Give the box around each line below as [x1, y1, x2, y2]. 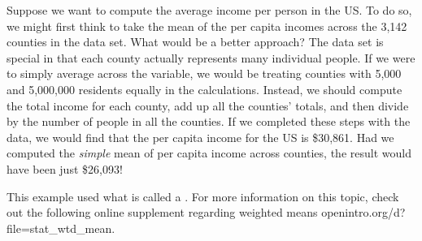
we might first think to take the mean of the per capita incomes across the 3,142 [7, 17, 407, 34]
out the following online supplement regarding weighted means [7, 204, 318, 221]
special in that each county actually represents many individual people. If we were [7, 49, 415, 66]
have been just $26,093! [7, 160, 123, 177]
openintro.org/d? [321, 204, 406, 221]
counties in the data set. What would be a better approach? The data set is [7, 33, 384, 50]
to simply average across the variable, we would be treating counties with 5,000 [7, 65, 402, 82]
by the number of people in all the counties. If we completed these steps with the [7, 113, 411, 130]
